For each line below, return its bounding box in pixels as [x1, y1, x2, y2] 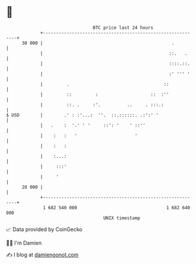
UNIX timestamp [103, 215, 141, 221]
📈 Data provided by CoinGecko [6, 226, 83, 233]
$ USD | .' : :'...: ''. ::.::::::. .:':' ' [6, 112, 159, 118]
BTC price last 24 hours [93, 25, 154, 31]
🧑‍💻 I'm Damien [6, 239, 42, 246]
